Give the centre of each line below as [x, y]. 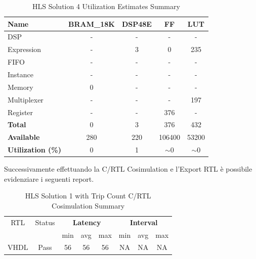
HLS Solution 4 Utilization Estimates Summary [106, 6]
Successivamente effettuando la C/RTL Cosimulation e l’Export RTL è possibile [128, 169]
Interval [144, 222]
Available [24, 137]
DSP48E [137, 23]
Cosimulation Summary [88, 205]
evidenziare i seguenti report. [49, 178]
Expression [25, 49]
